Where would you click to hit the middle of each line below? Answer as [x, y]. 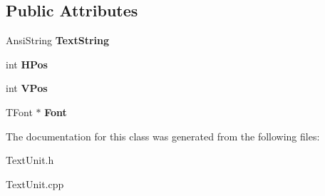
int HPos [27, 64]
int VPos [27, 88]
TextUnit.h [30, 160]
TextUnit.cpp [35, 184]
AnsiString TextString [58, 40]
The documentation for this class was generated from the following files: [163, 136]
